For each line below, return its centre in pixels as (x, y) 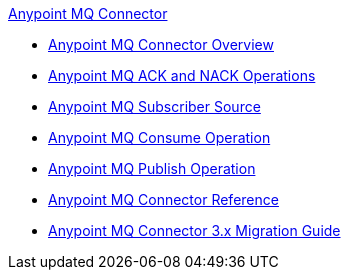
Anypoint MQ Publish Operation (152, 168)
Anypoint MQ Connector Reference (163, 199)
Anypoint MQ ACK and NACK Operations (182, 75)
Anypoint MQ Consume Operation (159, 137)
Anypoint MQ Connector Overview (161, 44)
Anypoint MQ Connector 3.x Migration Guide (194, 230)
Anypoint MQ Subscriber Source (154, 106)
